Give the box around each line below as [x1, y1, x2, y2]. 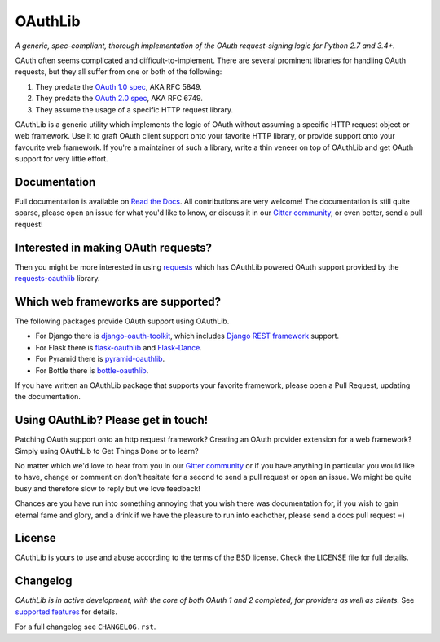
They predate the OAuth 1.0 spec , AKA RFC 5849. [35, 81, 203, 91]
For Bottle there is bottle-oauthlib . [35, 365, 149, 375]
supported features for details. [15, 607, 117, 617]
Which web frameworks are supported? [15, 294, 222, 309]
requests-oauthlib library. [15, 274, 100, 284]
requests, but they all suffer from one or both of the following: [15, 67, 222, 77]
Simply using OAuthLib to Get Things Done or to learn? [15, 446, 199, 455]
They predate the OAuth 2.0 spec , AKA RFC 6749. [35, 94, 204, 103]
